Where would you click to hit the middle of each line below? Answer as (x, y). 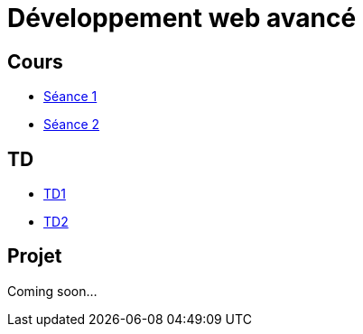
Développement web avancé (182, 18)
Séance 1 (70, 97)
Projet (35, 256)
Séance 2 (72, 125)
